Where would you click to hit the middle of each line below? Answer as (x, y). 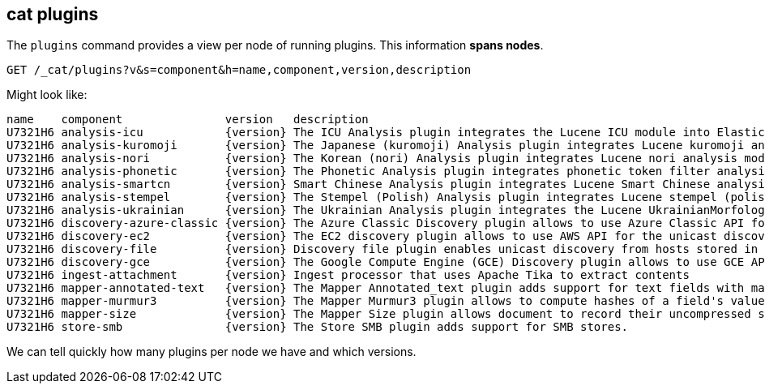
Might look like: (47, 95)
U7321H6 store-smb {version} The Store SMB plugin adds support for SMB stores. (318, 327)
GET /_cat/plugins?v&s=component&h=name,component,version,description (239, 70)
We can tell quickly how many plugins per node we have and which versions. (212, 352)
